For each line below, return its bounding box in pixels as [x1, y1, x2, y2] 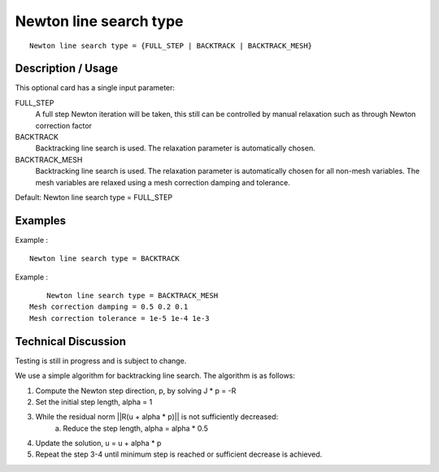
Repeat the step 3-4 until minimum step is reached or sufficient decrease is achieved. [35, 449, 323, 459]
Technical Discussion [15, 334, 126, 349]
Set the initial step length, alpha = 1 [35, 396, 153, 406]
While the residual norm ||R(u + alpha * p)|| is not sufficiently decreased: [35, 412, 279, 422]
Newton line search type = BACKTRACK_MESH [46, 291, 219, 301]
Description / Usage [15, 62, 118, 76]
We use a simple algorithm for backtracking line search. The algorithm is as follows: [15, 370, 296, 381]
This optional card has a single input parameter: [15, 83, 175, 93]
